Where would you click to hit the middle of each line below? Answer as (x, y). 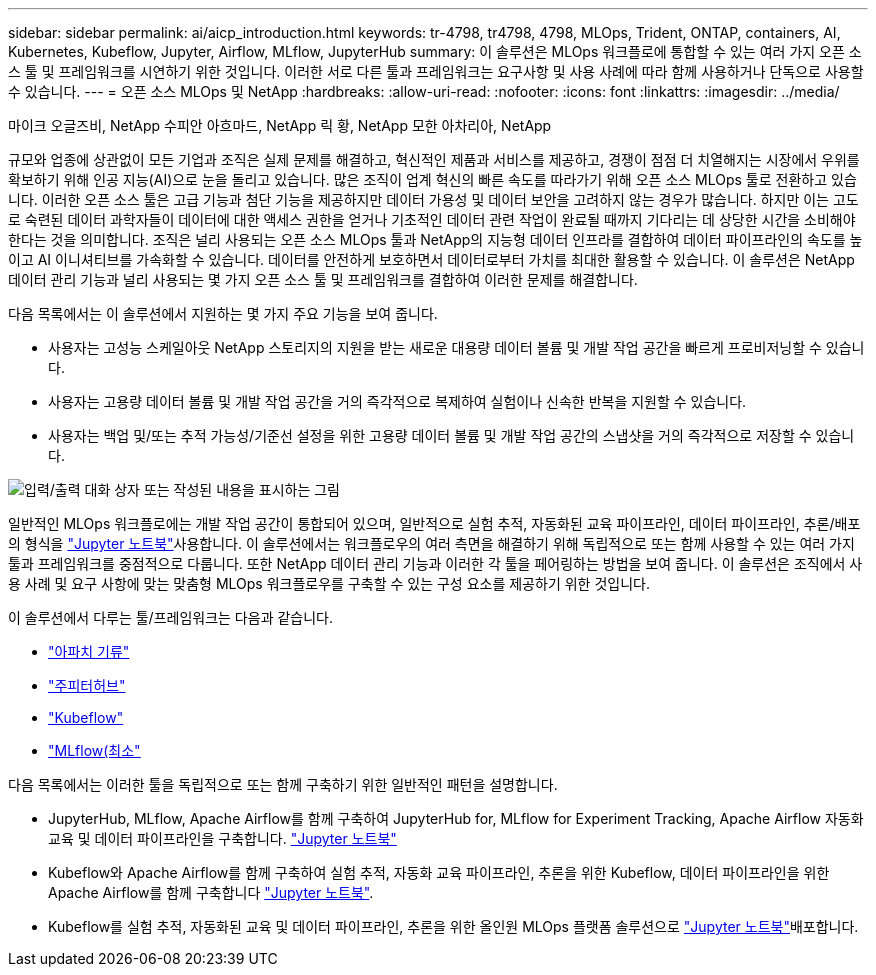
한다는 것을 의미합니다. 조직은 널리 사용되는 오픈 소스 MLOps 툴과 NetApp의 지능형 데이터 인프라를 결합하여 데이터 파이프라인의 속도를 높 (435, 239)
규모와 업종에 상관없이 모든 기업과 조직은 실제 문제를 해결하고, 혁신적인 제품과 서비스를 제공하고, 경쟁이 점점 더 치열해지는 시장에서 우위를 (434, 159)
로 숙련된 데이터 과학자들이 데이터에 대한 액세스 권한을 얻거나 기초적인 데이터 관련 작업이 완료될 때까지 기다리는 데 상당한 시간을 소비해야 (432, 219)
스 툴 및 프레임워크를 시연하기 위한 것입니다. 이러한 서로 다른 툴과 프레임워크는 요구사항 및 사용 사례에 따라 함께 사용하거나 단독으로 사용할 (436, 71)
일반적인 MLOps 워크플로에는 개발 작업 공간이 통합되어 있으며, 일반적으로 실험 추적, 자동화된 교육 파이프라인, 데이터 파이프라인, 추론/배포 (434, 523)
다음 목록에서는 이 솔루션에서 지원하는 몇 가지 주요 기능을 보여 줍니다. (223, 313)
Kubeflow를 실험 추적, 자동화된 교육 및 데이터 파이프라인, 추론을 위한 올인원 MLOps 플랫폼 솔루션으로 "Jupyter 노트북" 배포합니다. (453, 926)
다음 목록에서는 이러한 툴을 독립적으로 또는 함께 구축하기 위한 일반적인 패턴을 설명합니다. (283, 784)
